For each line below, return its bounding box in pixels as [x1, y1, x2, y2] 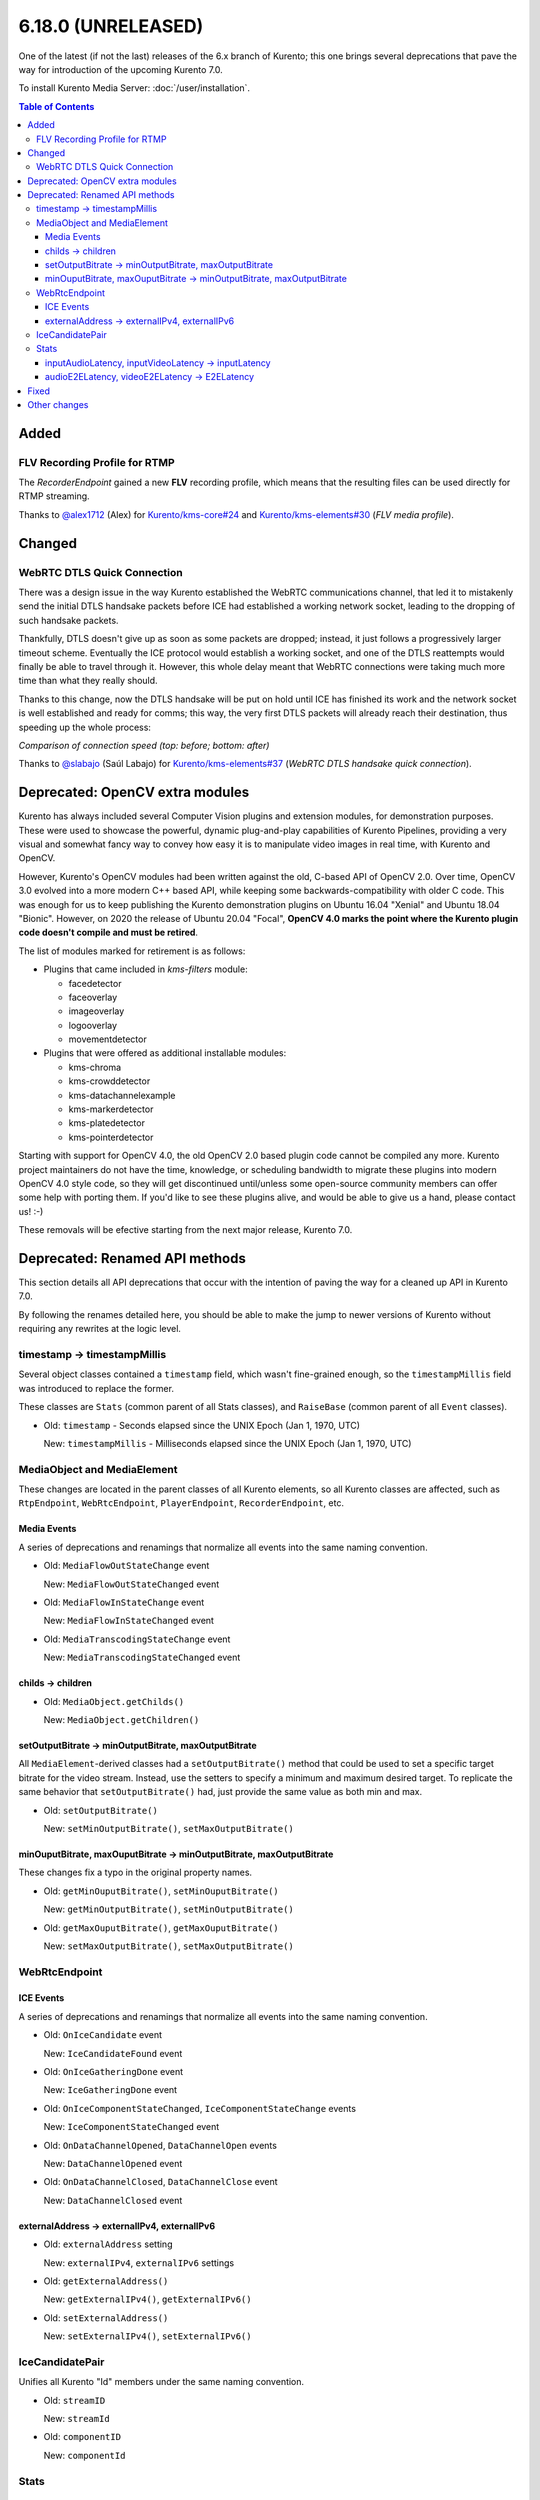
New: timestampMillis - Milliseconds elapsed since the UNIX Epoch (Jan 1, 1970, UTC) [43, 1437, 412, 1449]
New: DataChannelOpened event [43, 2157, 183, 2169]
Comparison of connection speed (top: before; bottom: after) [18, 739, 270, 751]
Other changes [27, 398, 89, 410]
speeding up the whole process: [18, 721, 152, 733]
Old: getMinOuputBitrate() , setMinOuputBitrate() [43, 1885, 279, 1897]
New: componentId [43, 2449, 126, 2461]
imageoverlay [68, 1005, 125, 1017]
